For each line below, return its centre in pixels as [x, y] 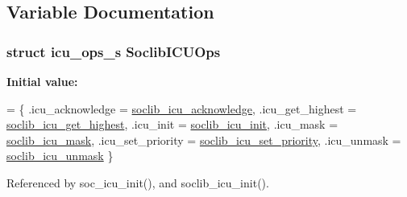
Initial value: [42, 81]
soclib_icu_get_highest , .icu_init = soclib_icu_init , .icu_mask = [172, 124]
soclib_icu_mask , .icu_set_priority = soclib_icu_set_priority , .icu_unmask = [204, 140]
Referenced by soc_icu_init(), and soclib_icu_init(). [138, 182]
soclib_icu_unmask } [60, 156]
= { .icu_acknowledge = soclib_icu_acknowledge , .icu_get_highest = [182, 108]
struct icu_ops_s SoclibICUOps [114, 51]
